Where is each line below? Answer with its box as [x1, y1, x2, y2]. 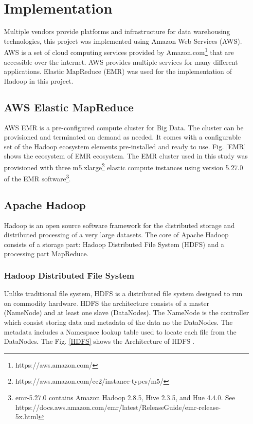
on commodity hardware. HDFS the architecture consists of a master [4, 298, 210, 308]
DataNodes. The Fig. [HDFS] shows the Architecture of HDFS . [4, 336, 195, 346]
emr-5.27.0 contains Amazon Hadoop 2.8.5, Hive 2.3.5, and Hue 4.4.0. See [15, 392, 235, 402]
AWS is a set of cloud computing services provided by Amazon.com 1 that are [4, 46, 234, 57]
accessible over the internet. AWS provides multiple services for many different [4, 56, 238, 67]
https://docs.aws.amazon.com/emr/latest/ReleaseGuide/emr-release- [15, 402, 221, 412]
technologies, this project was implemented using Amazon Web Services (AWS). [4, 35, 242, 46]
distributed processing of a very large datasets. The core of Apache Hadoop [4, 230, 229, 240]
